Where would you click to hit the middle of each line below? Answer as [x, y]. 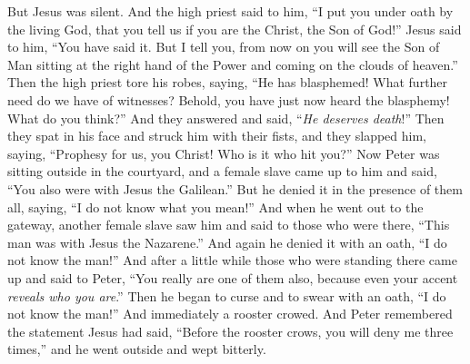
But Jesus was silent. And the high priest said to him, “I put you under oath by [230, 11]
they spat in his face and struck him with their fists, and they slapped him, [217, 136]
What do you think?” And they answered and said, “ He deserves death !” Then [226, 118]
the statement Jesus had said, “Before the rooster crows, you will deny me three [230, 331]
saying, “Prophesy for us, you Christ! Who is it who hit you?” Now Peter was [224, 153]
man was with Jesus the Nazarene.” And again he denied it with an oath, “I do [227, 242]
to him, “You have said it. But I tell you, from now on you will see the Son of [224, 47]
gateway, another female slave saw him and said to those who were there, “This [229, 225]
